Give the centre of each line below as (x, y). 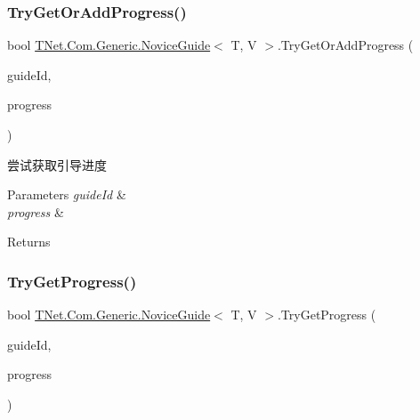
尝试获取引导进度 (57, 164)
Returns (29, 242)
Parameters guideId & (67, 194)
